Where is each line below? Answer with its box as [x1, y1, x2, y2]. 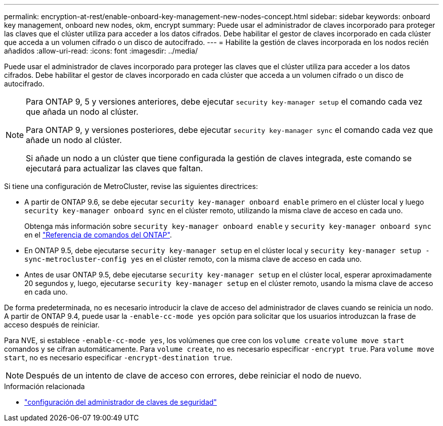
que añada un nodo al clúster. [26, 107, 139, 117]
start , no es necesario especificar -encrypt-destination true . [4, 353, 233, 362]
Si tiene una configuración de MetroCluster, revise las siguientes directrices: [4, 182, 258, 191]
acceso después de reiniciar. [4, 320, 100, 329]
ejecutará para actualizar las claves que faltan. [26, 163, 203, 173]
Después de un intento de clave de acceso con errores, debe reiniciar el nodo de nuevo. [26, 370, 362, 381]
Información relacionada [4, 382, 85, 391]
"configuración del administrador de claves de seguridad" [24, 398, 217, 406]
